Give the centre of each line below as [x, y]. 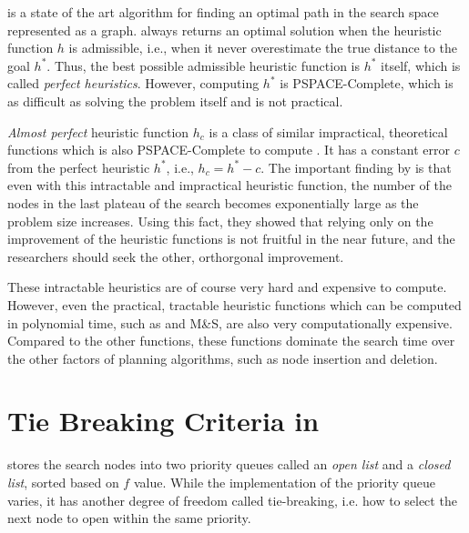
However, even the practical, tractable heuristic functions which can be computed [234, 304]
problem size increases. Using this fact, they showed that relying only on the [220, 221]
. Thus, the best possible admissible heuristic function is [203, 65]
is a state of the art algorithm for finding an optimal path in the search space [223, 12]
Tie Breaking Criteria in [163, 421]
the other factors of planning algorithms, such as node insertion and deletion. [223, 358]
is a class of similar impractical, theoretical [328, 131]
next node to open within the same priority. [129, 518]
